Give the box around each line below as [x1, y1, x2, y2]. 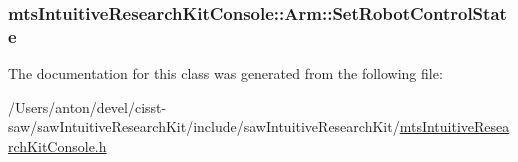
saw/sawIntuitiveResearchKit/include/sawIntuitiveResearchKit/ [8, 116, 400, 137]
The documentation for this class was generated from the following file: [8, 63, 443, 84]
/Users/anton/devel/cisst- [8, 96, 167, 117]
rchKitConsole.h [8, 135, 107, 156]
